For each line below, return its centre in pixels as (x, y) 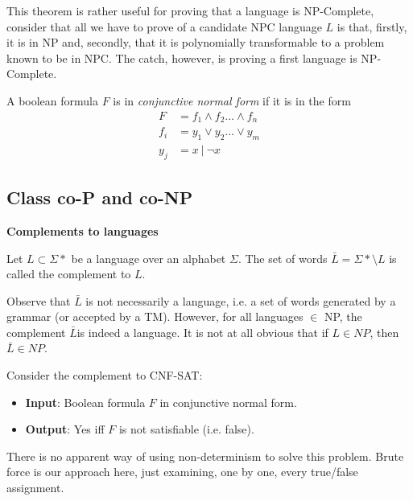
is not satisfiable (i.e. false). (186, 429)
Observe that (39, 300)
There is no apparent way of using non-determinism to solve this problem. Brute (205, 456)
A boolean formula (53, 100)
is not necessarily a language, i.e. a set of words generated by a (241, 300)
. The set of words (283, 258)
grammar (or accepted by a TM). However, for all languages (155, 316)
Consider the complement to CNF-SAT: (105, 375)
